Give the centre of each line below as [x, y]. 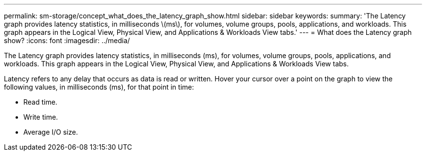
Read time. [40, 102]
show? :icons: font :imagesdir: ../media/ [67, 40]
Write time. [41, 117]
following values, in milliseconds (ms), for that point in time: [99, 87]
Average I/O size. [51, 132]
